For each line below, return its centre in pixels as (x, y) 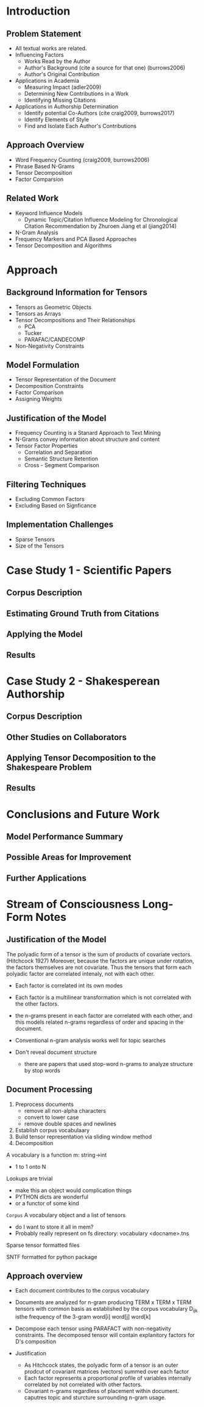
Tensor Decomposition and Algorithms (63, 245)
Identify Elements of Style (57, 119)
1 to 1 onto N (30, 1166)
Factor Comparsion (39, 179)
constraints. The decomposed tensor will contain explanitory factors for (105, 1335)
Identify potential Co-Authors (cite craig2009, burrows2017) (99, 113)
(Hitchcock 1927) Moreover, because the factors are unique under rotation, (100, 961)
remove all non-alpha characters (65, 1110)
